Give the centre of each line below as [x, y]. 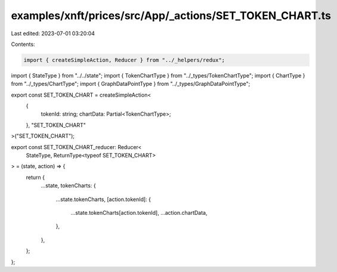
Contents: [23, 44]
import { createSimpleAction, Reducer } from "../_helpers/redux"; [124, 60]
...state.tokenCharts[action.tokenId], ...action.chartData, [139, 212]
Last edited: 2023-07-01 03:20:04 [53, 33]
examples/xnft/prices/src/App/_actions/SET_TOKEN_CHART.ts [171, 16]
